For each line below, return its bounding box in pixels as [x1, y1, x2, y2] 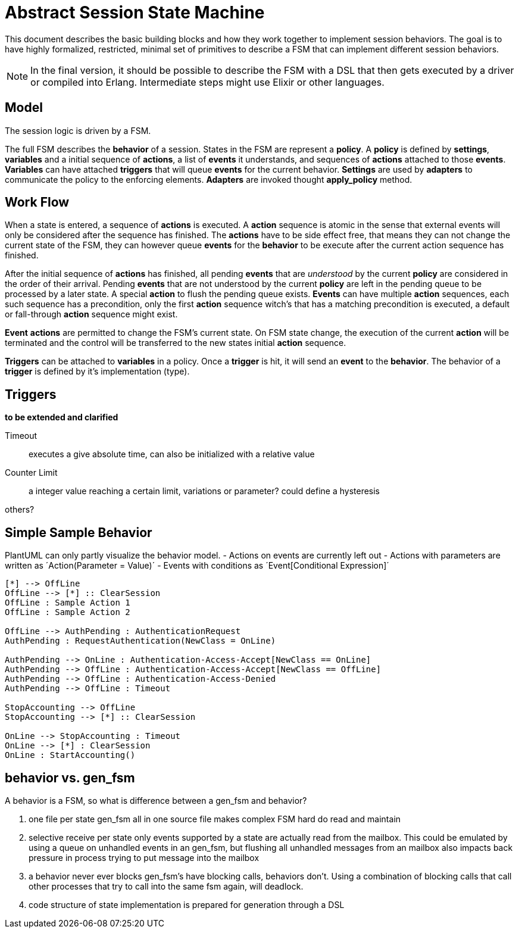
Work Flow [5, 195, 70, 210]
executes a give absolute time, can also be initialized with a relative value [29, 449, 315, 460]
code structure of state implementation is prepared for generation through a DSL [29, 899, 345, 910]
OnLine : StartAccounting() [5, 750, 136, 760]
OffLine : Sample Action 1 [5, 598, 130, 608]
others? [5, 504, 35, 515]
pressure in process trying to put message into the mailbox [29, 852, 259, 863]
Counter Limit [5, 467, 58, 478]
